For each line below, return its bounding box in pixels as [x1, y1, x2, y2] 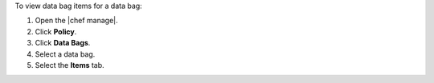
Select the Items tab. [35, 60, 104, 69]
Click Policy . [35, 26, 77, 36]
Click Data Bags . [35, 38, 91, 48]
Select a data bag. [35, 49, 96, 59]
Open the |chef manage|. [35, 16, 118, 26]
